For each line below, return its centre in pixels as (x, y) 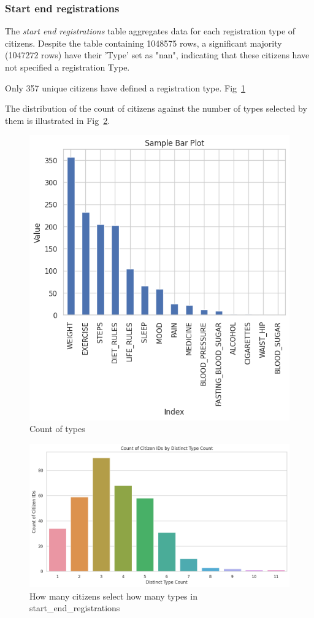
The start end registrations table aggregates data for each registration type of (150, 31)
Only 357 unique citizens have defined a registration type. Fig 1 (125, 87)
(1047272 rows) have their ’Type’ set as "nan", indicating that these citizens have (157, 55)
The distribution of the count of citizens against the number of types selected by (156, 108)
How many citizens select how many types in (113, 596)
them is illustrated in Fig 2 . (58, 120)
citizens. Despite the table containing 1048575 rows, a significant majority (144, 43)
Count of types (57, 429)
